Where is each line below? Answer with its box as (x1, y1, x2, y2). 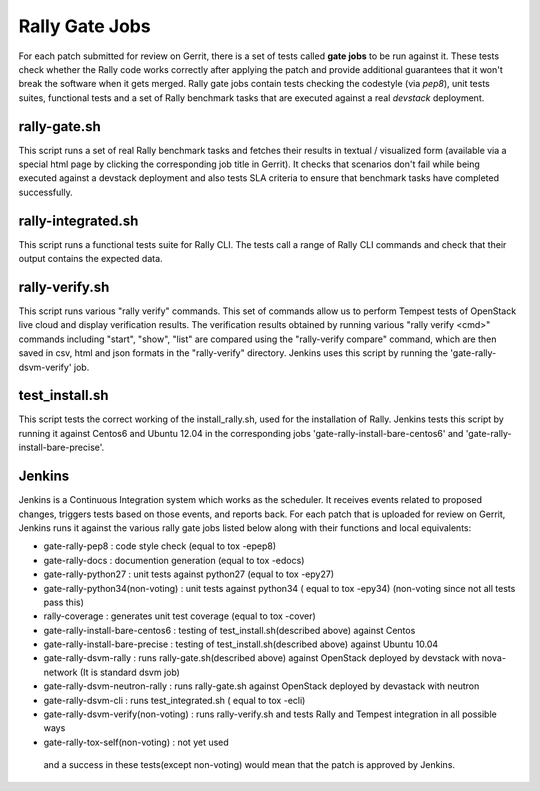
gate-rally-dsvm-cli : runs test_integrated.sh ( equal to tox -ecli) (43, 694, 306, 706)
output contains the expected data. (18, 253, 164, 265)
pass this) (43, 596, 85, 608)
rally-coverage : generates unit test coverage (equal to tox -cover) (43, 610, 317, 622)
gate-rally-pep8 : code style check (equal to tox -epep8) (43, 540, 277, 552)
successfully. (18, 186, 74, 198)
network (43, 666, 78, 678)
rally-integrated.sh (18, 212, 139, 229)
